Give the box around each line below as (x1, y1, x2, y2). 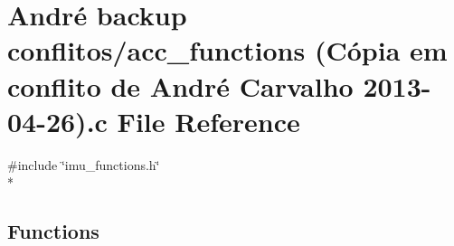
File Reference (117, 102, 300, 139)
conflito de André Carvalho (7, 67, 354, 104)
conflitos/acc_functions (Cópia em (7, 32, 448, 69)
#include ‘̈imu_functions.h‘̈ (7, 155, 160, 174)
